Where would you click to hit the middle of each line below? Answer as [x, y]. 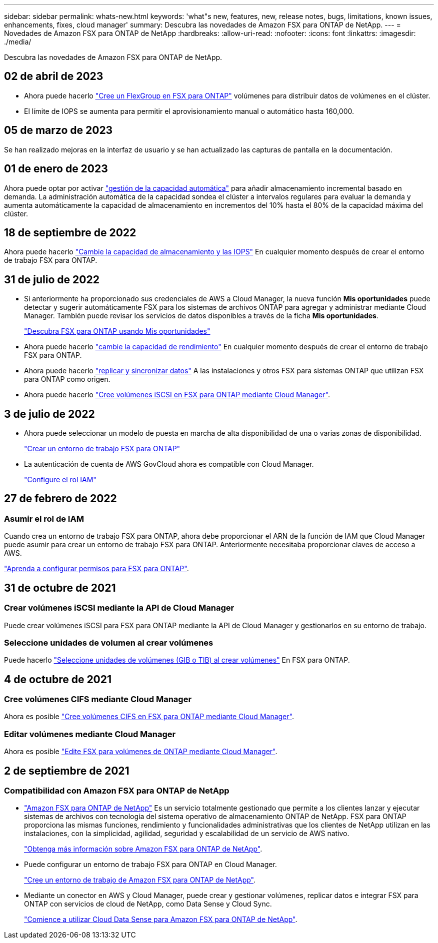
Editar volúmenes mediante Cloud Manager [90, 734]
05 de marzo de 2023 [58, 130]
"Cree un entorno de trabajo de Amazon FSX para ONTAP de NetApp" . [140, 880]
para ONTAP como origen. [67, 379]
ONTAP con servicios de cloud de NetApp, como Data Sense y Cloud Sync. [148, 904]
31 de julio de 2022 [52, 279]
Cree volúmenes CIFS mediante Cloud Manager [98, 699]
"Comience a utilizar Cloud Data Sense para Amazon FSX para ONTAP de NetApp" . [161, 920]
